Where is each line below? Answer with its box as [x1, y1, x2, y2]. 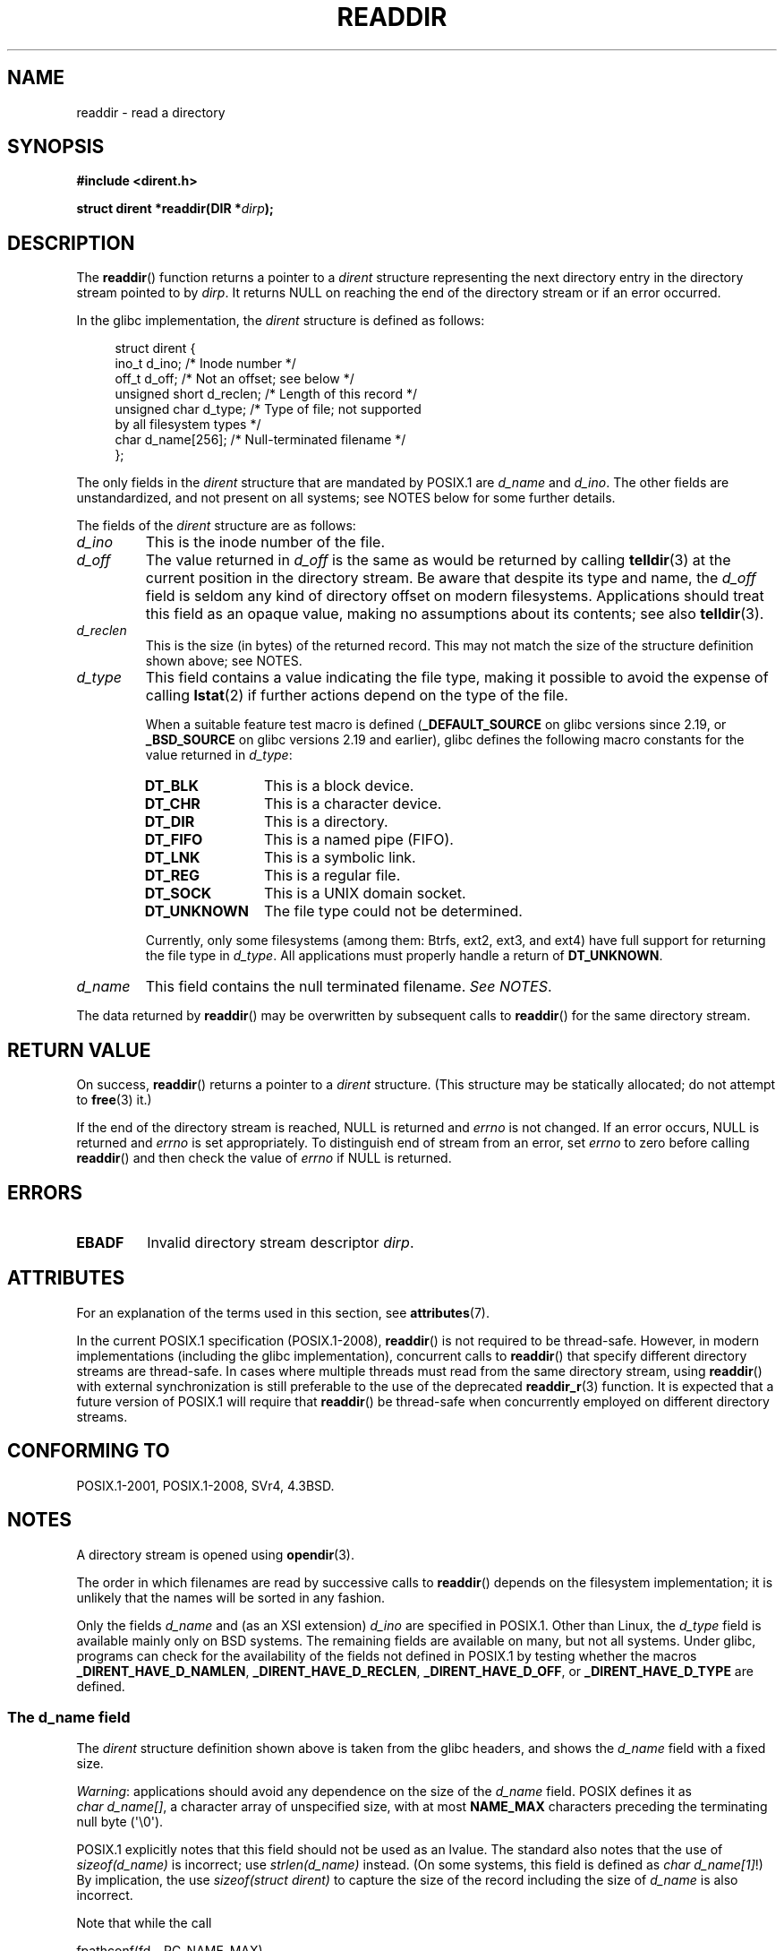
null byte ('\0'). [76, 1814, 164, 1830]
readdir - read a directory [76, 104, 226, 120]
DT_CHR [144, 795, 200, 813]
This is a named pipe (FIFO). [263, 830, 454, 849]
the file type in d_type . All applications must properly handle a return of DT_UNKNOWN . [145, 948, 663, 964]
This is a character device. [263, 795, 442, 813]
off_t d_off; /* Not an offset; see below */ [115, 371, 354, 387]
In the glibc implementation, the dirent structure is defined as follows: [76, 313, 485, 329]
